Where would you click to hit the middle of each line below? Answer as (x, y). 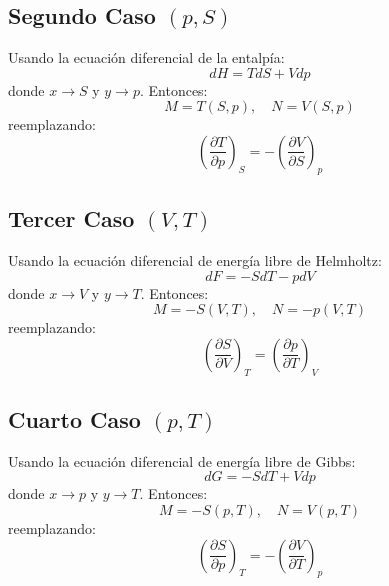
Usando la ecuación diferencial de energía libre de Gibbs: (182, 460)
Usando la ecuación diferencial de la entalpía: (146, 57)
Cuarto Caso (74, 418)
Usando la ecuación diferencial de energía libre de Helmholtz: (195, 259)
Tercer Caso (71, 218)
